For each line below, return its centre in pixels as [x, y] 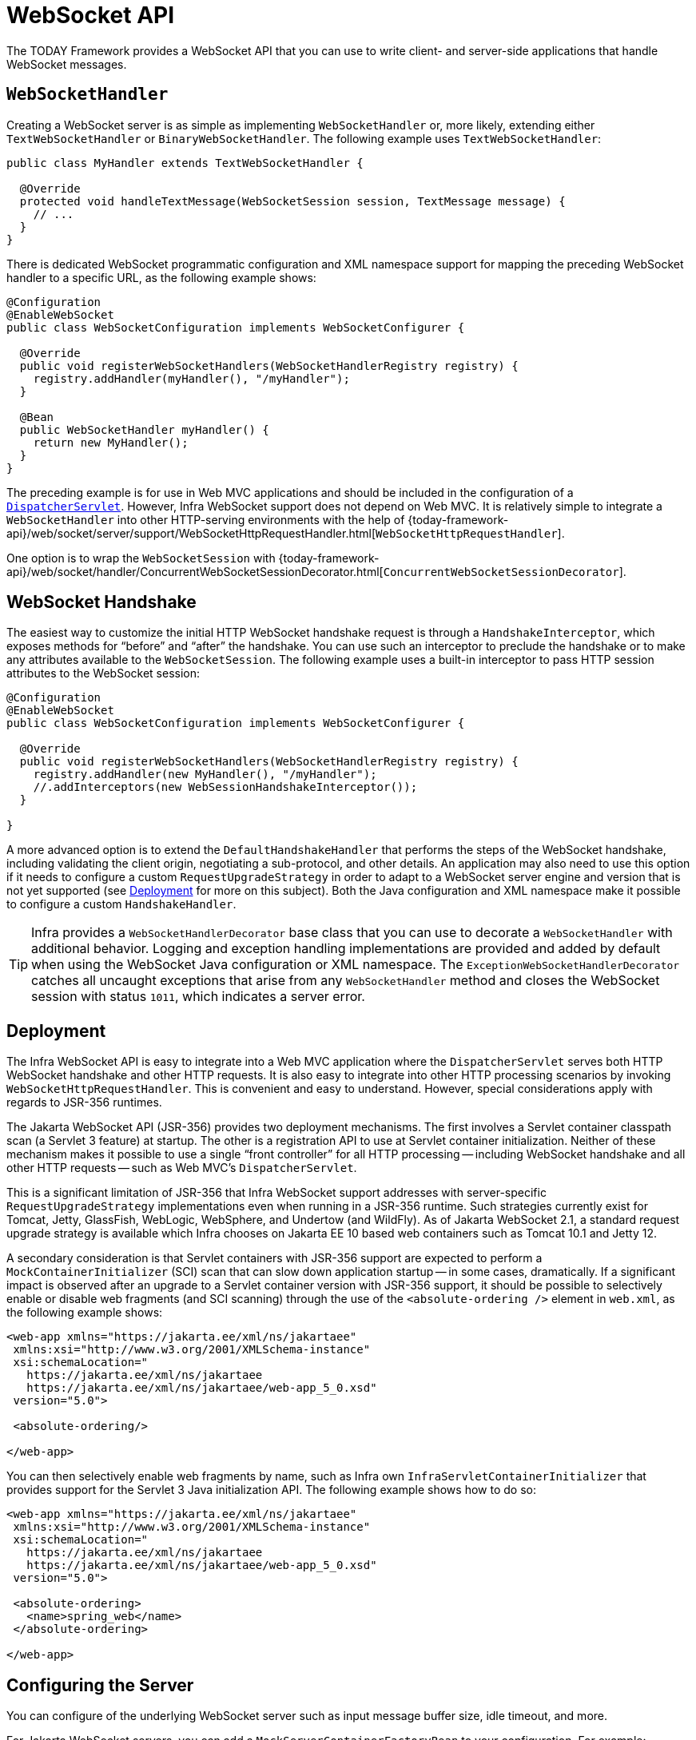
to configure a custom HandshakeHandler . [121, 904]
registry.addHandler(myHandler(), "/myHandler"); [191, 378]
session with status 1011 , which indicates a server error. [198, 997]
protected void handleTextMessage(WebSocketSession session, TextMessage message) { [292, 201]
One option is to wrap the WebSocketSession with [141, 558]
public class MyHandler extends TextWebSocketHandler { [185, 163]
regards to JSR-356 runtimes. [84, 1102]
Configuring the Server [100, 1685]
